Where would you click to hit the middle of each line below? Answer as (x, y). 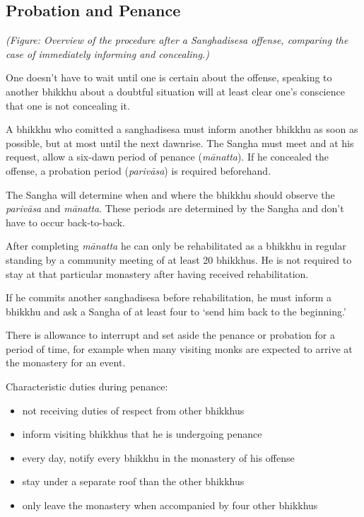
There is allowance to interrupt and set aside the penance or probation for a (170, 335)
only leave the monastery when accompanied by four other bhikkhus (170, 505)
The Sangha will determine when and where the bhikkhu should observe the (170, 194)
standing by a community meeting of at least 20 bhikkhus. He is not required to (179, 259)
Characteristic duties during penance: (87, 387)
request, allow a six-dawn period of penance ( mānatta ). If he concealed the (168, 157)
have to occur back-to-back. (65, 222)
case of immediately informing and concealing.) (107, 53)
